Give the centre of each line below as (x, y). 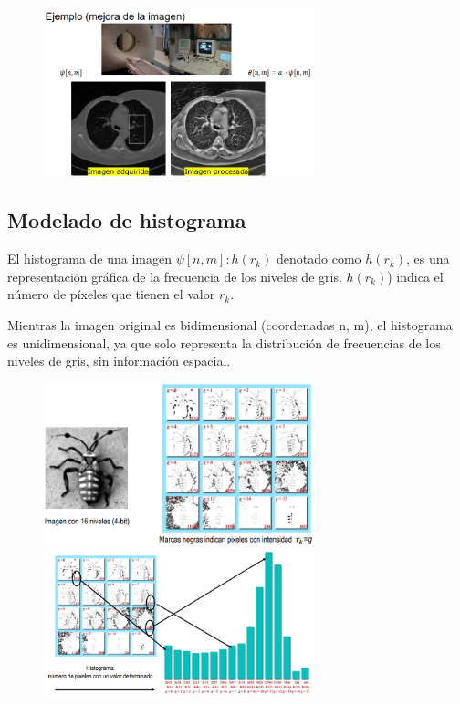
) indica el (415, 276)
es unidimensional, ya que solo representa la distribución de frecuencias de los (224, 342)
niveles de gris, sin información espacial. (119, 361)
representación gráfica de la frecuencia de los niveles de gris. (175, 276)
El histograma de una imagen (89, 259)
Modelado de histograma (127, 220)
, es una (428, 259)
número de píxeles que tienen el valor (111, 294)
